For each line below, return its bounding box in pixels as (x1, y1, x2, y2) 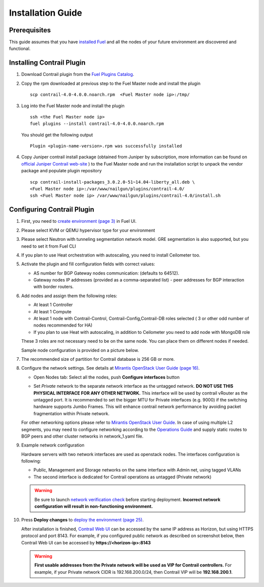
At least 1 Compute (33, 308, 72, 314)
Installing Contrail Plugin (9, 59, 86, 67)
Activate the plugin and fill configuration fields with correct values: (21, 261, 155, 267)
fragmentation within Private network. (33, 410, 110, 416)
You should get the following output (21, 132, 93, 138)
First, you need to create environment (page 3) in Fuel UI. (21, 218, 137, 224)
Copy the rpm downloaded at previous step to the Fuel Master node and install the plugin (21, 80, 200, 86)
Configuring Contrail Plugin (9, 206, 95, 214)
